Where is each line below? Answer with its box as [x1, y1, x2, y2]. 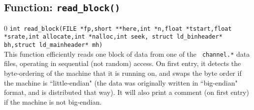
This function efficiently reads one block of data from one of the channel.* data [4, 48, 250, 59]
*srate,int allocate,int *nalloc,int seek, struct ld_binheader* [4, 33, 222, 41]
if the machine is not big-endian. [4, 96, 102, 107]
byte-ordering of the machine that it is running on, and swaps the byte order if [4, 68, 242, 78]
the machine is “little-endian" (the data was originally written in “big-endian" [4, 77, 238, 88]
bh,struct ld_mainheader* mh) [4, 42, 103, 49]
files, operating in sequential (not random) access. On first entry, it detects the [4, 58, 241, 68]
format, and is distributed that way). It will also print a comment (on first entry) [4, 87, 249, 97]
